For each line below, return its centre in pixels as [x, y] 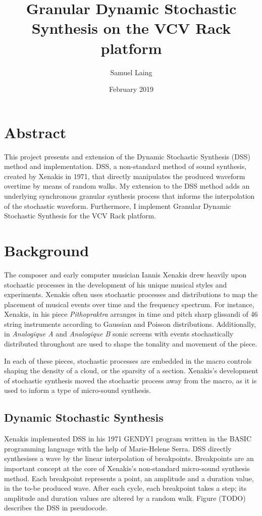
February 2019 [131, 89]
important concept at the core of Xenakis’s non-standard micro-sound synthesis [127, 468]
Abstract [35, 132]
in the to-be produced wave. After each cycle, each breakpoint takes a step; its [125, 488]
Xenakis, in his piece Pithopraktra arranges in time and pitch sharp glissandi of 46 [131, 314]
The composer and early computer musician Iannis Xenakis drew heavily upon [125, 274]
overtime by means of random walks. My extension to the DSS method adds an [127, 186]
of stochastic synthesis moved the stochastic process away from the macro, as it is [130, 380]
